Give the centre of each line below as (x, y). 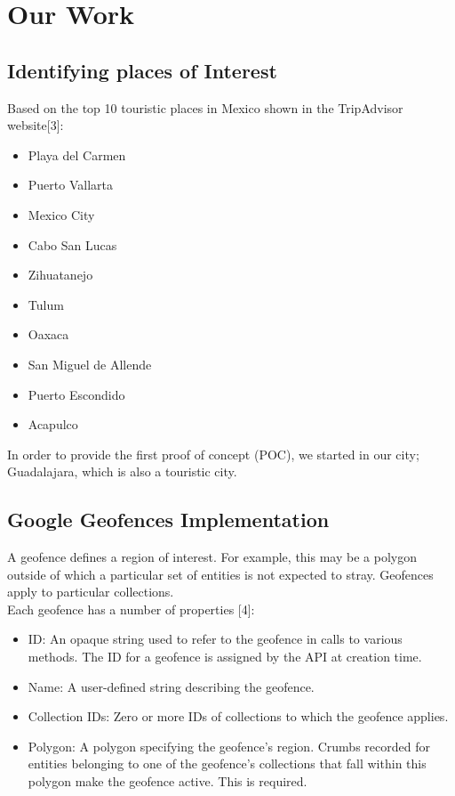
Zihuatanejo (60, 275)
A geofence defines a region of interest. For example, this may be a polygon (212, 557)
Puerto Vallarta (70, 185)
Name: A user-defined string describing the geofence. (171, 686)
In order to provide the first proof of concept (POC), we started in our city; (213, 454)
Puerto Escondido (76, 394)
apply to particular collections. (91, 592)
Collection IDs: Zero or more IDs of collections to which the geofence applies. (238, 716)
